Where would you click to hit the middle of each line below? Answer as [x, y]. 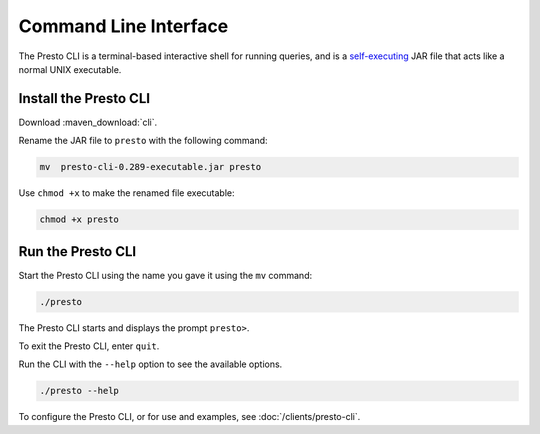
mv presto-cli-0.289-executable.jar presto [150, 167]
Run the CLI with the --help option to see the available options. [150, 364]
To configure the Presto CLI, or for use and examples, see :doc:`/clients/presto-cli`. [189, 417]
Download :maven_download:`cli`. [88, 122]
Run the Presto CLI [77, 251]
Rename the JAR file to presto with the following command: [143, 141]
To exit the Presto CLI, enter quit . [89, 346]
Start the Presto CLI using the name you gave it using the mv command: [165, 275]
